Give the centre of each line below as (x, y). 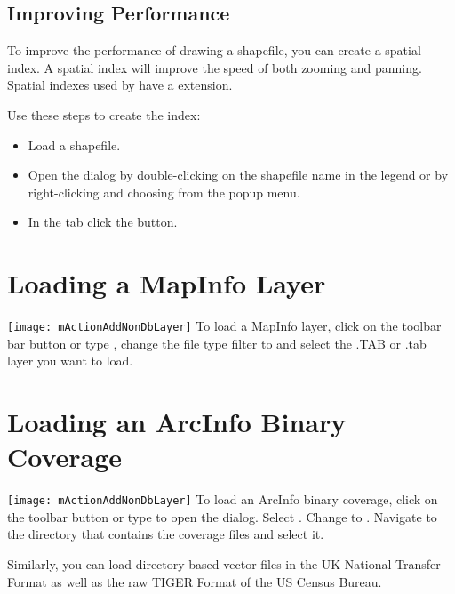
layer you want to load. (70, 361)
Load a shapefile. (74, 144)
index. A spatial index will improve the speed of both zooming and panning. (215, 67)
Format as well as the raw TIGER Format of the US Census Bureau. (195, 581)
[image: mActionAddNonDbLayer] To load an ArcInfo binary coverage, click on (223, 499)
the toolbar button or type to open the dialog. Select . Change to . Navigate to (222, 516)
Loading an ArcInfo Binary (177, 422)
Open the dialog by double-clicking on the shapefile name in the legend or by (238, 175)
